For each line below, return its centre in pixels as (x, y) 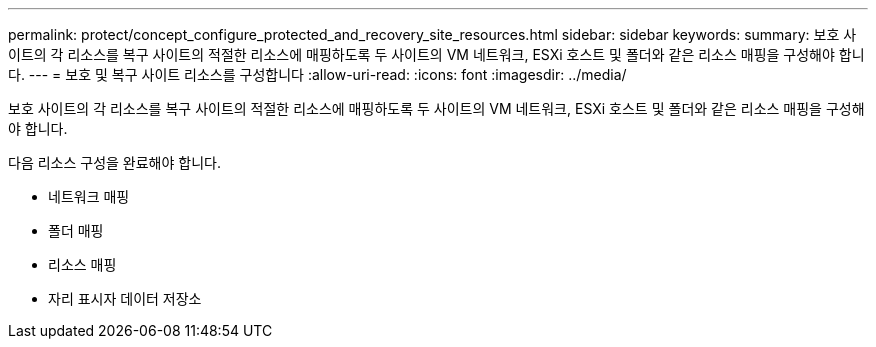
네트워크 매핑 (89, 196)
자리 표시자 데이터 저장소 (125, 298)
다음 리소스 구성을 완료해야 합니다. (114, 162)
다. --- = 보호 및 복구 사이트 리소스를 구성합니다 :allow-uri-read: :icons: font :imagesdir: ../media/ (317, 74)
